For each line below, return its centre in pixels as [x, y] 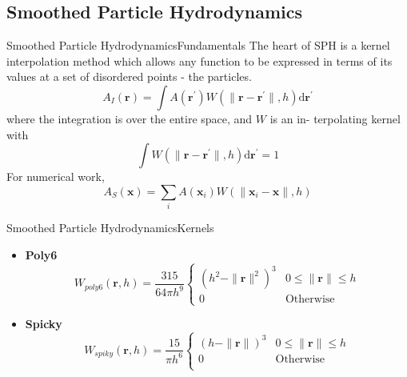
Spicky [44, 324]
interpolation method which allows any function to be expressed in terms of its [200, 60]
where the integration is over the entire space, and [130, 118]
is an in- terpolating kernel [335, 118]
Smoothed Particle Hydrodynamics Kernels [110, 228]
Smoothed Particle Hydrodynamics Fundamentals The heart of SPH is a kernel [198, 45]
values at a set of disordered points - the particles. [129, 76]
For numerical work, [56, 176]
